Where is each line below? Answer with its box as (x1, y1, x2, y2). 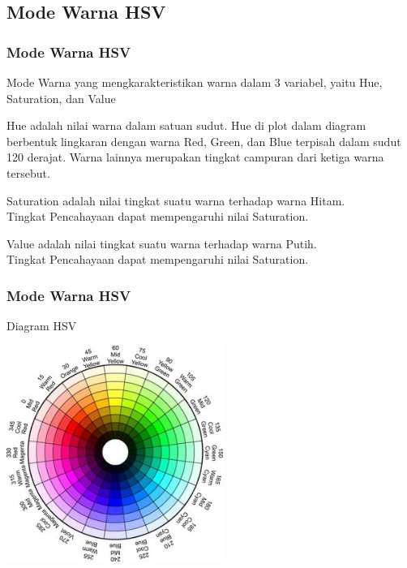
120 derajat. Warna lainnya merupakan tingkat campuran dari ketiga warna (6, 148, 384, 166)
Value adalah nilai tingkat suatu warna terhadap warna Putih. (6, 235, 317, 252)
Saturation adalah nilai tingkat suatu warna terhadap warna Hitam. (6, 191, 345, 209)
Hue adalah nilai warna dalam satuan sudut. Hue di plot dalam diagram (6, 117, 366, 134)
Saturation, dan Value (6, 89, 116, 106)
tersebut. (6, 164, 50, 181)
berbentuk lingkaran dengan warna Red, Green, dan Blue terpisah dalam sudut (6, 132, 401, 149)
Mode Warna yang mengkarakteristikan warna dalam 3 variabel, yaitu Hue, (6, 74, 383, 90)
